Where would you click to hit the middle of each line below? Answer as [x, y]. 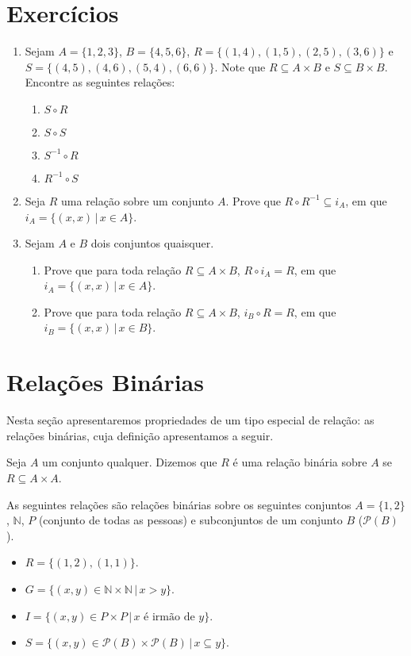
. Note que [240, 66]
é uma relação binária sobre [300, 462]
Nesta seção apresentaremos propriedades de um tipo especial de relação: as [190, 420]
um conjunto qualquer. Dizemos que [130, 462]
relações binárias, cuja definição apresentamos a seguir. [140, 435]
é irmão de [169, 617]
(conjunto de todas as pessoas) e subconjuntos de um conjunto [190, 520]
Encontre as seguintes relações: [100, 82]
